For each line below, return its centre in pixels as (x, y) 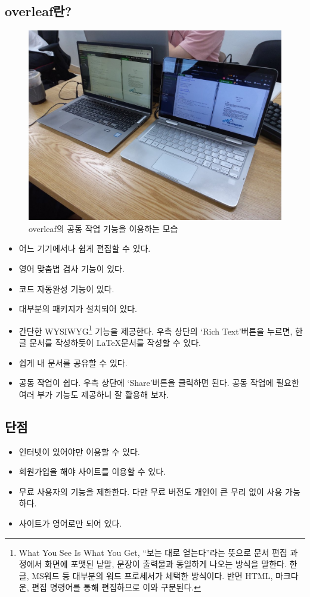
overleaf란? (38, 11)
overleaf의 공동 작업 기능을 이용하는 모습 (103, 228)
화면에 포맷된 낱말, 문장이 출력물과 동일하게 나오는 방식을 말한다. (166, 564)
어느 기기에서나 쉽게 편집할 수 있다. (85, 248)
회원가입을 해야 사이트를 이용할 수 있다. (92, 471)
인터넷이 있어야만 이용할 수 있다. (79, 451)
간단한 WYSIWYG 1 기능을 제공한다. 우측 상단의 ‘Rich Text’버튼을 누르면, (156, 330)
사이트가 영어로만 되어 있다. (70, 523)
